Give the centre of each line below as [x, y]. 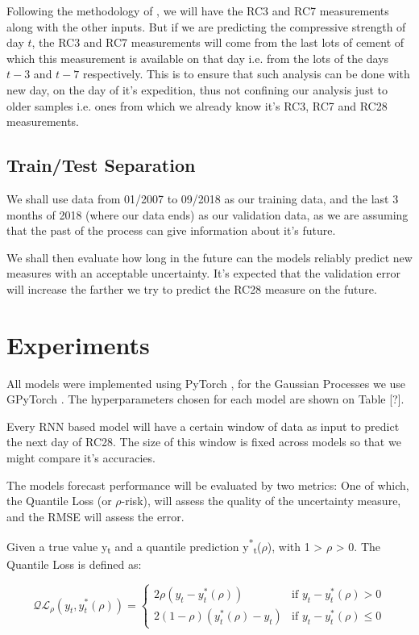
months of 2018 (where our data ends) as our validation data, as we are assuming [207, 214]
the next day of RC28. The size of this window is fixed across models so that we [204, 442]
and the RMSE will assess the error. [95, 516]
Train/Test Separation [101, 165]
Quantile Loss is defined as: [74, 564]
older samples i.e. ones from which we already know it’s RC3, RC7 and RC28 [197, 105]
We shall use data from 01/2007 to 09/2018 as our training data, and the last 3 [203, 198]
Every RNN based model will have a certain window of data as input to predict [203, 426]
